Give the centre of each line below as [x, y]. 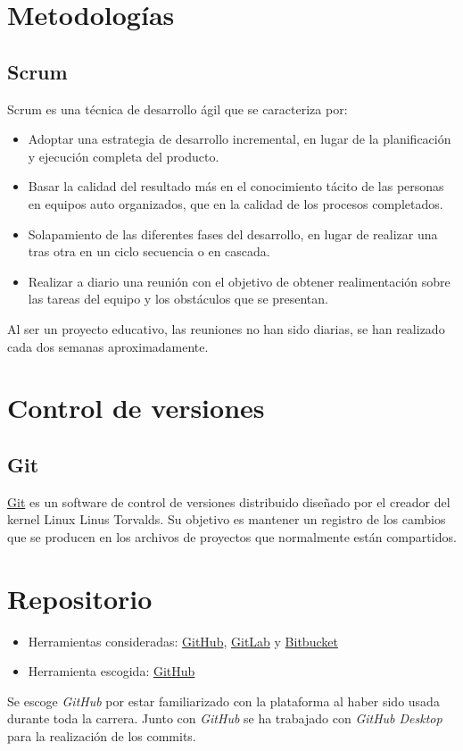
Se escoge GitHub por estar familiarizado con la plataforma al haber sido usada [223, 701]
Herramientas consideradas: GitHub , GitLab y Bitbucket [183, 641]
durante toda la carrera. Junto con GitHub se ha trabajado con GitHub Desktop [225, 718]
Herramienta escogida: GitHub [112, 671]
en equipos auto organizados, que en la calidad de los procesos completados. [236, 203]
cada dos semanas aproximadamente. [108, 346]
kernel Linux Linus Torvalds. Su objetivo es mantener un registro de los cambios [227, 519]
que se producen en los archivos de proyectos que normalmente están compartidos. [232, 536]
